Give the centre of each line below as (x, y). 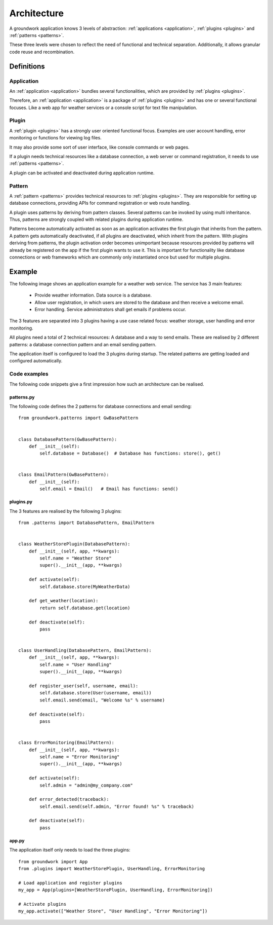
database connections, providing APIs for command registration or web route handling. (100, 203)
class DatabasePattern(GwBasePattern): (68, 439)
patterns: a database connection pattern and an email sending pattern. (83, 344)
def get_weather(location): (63, 601)
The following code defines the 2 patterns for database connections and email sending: (101, 406)
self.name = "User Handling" (76, 664)
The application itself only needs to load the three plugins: (70, 850)
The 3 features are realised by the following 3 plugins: (65, 511)
